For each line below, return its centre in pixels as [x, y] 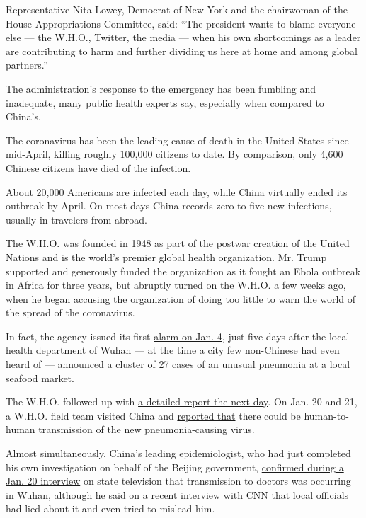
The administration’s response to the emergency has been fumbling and [161, 88]
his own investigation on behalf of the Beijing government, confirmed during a [175, 467]
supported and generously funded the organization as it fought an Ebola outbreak [183, 271]
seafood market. [40, 378]
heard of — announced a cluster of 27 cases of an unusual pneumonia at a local [178, 364]
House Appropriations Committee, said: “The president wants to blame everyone [181, 23]
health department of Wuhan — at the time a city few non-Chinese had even [173, 350]
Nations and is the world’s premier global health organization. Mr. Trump [166, 257]
